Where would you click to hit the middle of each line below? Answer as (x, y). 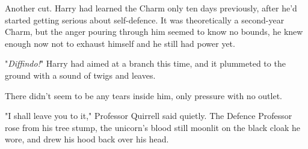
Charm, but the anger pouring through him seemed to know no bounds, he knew (154, 32)
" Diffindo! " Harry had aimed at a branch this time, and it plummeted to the (145, 63)
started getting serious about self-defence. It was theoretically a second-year (145, 20)
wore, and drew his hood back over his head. (87, 139)
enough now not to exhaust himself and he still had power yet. (120, 43)
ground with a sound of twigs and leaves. (80, 75)
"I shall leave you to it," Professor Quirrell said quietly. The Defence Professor (149, 116)
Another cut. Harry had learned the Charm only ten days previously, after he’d (151, 8)
